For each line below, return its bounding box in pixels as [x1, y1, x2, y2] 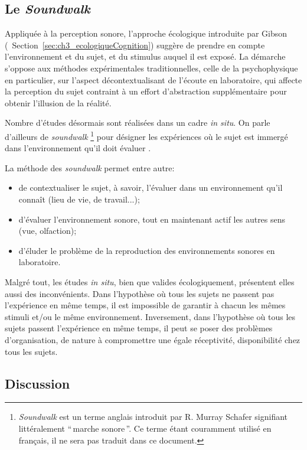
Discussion [5, 374, 70, 392]
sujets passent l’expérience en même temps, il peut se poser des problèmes [5, 322, 273, 334]
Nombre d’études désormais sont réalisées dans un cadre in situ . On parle [5, 116, 270, 129]
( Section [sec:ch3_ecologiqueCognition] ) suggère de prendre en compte [5, 38, 265, 51]
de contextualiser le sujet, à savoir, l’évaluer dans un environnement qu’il [18, 181, 283, 194]
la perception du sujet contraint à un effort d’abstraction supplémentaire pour [5, 85, 287, 97]
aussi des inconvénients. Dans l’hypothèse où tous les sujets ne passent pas [5, 287, 275, 299]
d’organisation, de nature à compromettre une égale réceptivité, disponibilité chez [5, 333, 301, 345]
